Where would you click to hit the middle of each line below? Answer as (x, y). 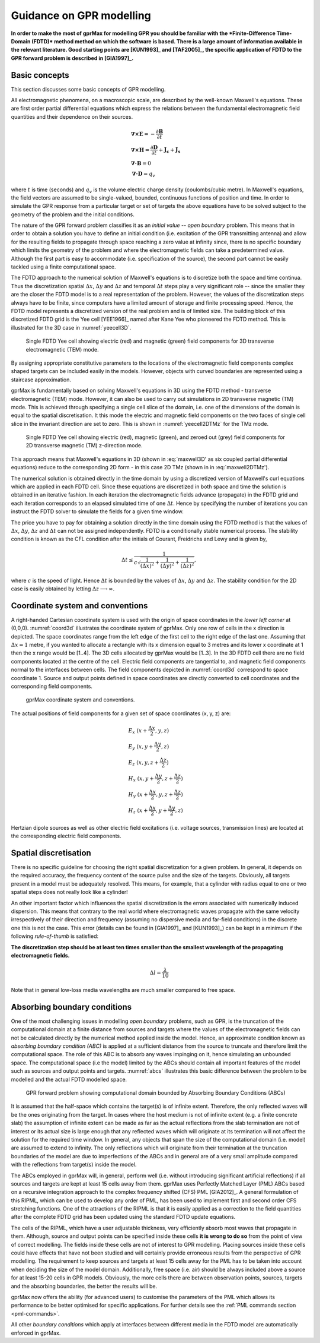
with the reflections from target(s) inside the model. (74, 1165)
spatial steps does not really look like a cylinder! (70, 892)
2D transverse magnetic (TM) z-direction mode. (84, 445)
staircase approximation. (41, 380)
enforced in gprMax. (36, 1333)
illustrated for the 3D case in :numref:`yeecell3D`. (71, 327)
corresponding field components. (52, 687)
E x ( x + (138, 731)
